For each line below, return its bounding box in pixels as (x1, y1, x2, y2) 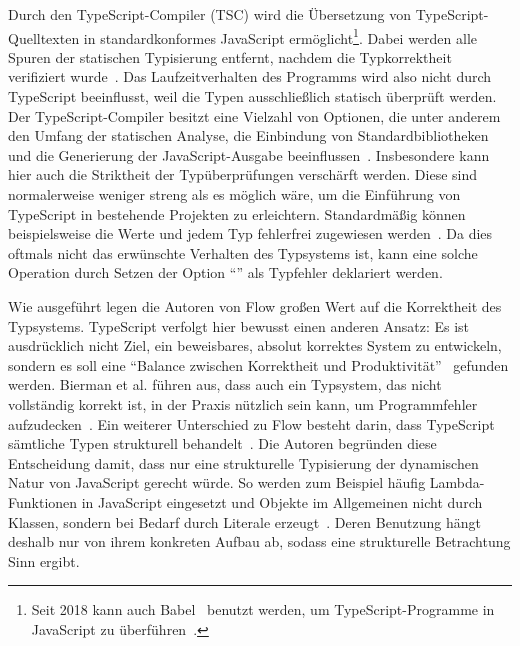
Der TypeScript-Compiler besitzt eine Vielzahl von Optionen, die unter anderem (8, 105, 501, 126)
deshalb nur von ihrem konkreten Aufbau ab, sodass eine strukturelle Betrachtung (8, 531, 511, 552)
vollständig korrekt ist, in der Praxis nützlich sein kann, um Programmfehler (8, 393, 478, 414)
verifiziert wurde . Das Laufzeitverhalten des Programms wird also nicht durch (8, 66, 492, 87)
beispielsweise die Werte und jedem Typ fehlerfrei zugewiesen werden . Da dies (8, 223, 493, 244)
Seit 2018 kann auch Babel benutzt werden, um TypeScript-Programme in (31, 599, 495, 620)
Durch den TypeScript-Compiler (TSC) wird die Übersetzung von (8, 4, 411, 24)
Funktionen (8, 491, 78, 512)
